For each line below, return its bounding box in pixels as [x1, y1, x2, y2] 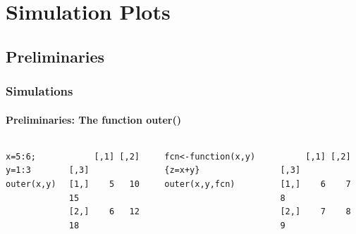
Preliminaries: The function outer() [6, 112, 181, 126]
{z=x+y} [164, 165, 200, 176]
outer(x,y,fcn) [164, 178, 235, 189]
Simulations [6, 82, 73, 100]
